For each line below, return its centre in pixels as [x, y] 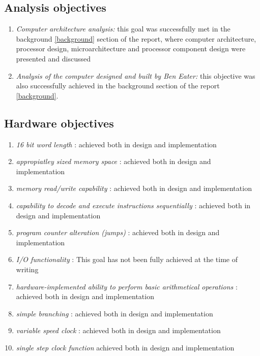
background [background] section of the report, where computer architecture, [136, 38]
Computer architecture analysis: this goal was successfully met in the [123, 29]
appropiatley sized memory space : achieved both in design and [113, 161]
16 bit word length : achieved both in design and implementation [116, 144]
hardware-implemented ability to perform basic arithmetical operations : [127, 286]
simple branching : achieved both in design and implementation [114, 313]
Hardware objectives [59, 123]
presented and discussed [53, 58]
